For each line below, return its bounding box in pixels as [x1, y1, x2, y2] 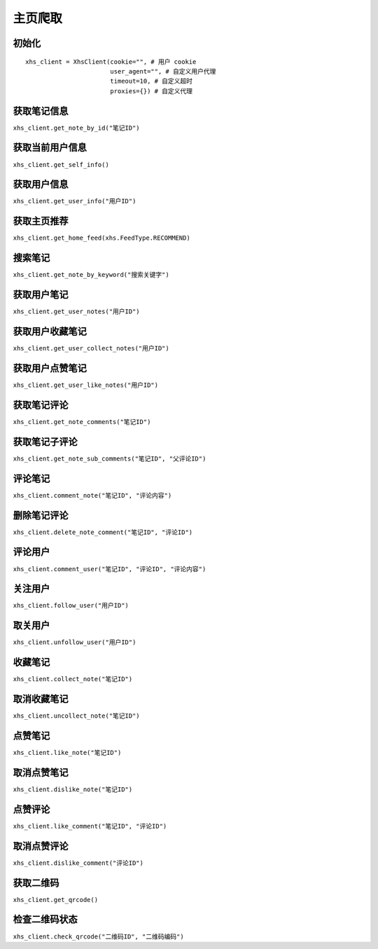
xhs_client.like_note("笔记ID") [13, 749, 122, 757]
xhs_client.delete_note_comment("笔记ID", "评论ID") [13, 528, 193, 536]
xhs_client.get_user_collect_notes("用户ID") [13, 344, 169, 353]
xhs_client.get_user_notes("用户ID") [13, 308, 140, 315]
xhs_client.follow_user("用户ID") [13, 601, 129, 610]
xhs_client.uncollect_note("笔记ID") [13, 712, 140, 720]
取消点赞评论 [13, 840, 69, 852]
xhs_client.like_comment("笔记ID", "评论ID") [13, 822, 167, 830]
